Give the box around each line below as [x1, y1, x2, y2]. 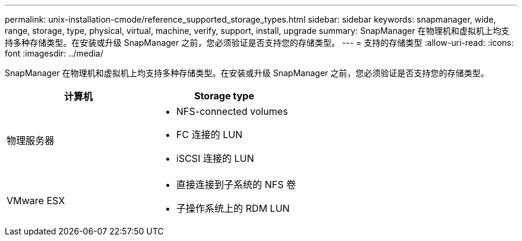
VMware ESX [7, 195, 65, 206]
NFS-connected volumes [176, 105, 288, 117]
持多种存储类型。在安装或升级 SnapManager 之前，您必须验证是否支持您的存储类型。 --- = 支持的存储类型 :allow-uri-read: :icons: [5, 37, 514, 48]
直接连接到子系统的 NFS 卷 [176, 179, 296, 190]
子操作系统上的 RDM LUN [176, 202, 290, 214]
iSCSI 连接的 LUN [176, 152, 254, 164]
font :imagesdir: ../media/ [5, 48, 104, 58]
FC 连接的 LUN [176, 129, 243, 140]
